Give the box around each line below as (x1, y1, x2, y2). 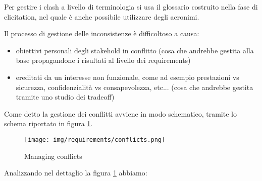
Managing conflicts (24, 150, 82, 161)
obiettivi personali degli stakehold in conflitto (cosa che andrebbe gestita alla (16, 45, 254, 55)
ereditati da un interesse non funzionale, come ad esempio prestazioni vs (16, 71, 239, 82)
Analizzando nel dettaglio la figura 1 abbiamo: (4, 167, 147, 178)
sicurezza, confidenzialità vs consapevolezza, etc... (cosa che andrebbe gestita (16, 81, 253, 92)
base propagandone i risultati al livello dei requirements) (16, 55, 191, 65)
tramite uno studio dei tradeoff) (16, 92, 115, 102)
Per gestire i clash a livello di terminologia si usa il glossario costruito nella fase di (4, 2, 258, 12)
